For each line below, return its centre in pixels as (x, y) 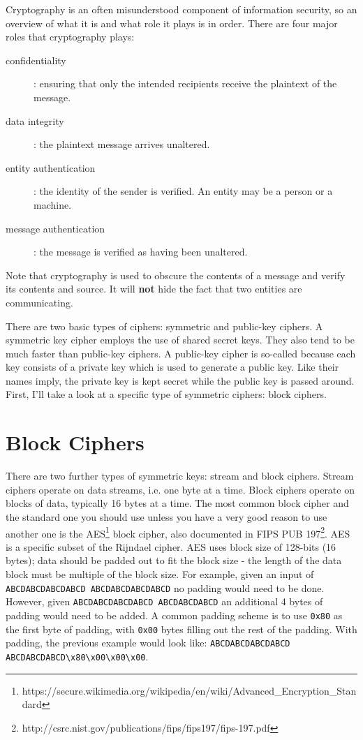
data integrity (35, 120)
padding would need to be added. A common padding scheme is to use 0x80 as (174, 615)
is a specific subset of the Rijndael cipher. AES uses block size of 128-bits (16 (171, 546)
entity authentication (51, 167)
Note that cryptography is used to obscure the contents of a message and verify (176, 275)
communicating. (39, 302)
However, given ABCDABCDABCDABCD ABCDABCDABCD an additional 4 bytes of (164, 601)
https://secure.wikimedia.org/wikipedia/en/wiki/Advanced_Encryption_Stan (189, 690)
